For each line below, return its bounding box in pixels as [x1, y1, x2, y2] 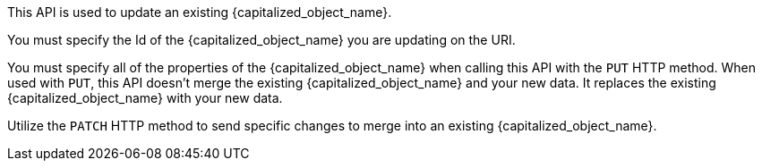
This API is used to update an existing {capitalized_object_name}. [7, 4, 392, 20]
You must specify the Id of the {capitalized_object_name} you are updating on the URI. [7, 32, 516, 47]
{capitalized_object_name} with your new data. [7, 90, 283, 105]
